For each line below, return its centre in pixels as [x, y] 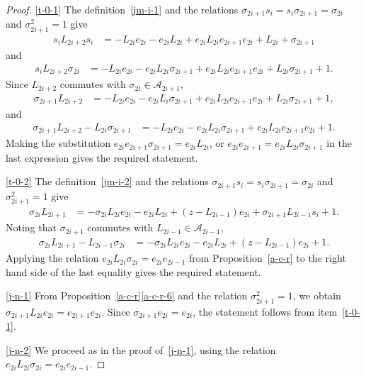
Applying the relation [52, 258]
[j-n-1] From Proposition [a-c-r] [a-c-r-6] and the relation [127, 295]
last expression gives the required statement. [102, 157]
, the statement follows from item [265, 311]
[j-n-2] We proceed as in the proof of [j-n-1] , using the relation [141, 349]
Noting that [31, 227]
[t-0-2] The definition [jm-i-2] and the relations [107, 181]
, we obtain [317, 295]
